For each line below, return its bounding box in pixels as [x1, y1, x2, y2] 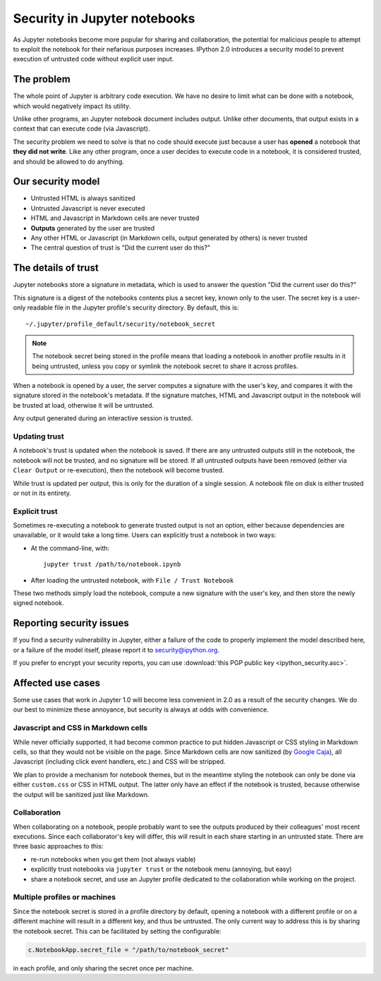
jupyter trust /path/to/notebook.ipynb [43, 561, 181, 568]
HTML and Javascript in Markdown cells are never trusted [30, 214, 200, 222]
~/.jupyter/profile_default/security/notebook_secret [25, 319, 215, 328]
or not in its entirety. [13, 489, 72, 497]
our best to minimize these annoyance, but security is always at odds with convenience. [13, 705, 270, 714]
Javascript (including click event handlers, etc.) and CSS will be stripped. [13, 757, 226, 766]
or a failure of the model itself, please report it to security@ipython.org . [13, 645, 220, 654]
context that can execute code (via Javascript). [13, 124, 151, 133]
